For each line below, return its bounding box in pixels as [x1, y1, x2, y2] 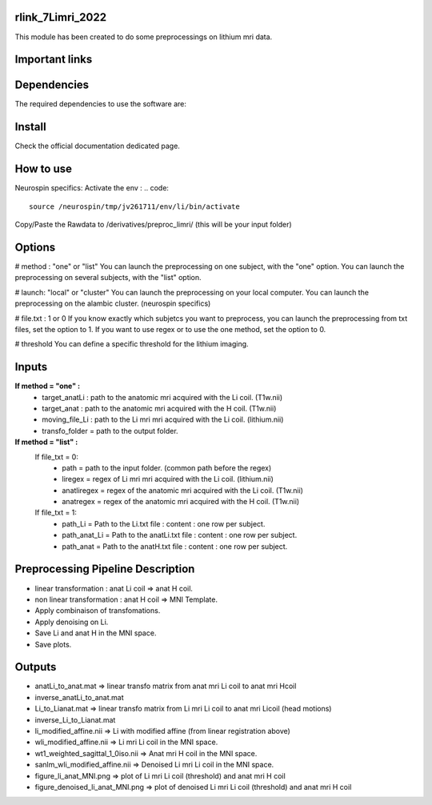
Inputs [14, 360, 48, 374]
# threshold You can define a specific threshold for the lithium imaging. [14, 339, 249, 349]
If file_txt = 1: [34, 508, 78, 518]
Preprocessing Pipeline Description [14, 563, 195, 576]
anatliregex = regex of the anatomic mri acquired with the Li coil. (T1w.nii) [62, 485, 304, 495]
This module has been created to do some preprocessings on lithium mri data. [14, 32, 273, 42]
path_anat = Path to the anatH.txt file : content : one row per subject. [62, 541, 288, 551]
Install [14, 120, 47, 134]
